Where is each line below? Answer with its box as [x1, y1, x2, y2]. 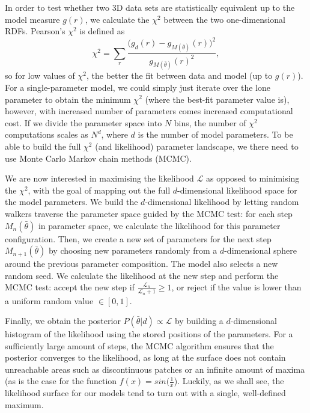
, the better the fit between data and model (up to [86, 69, 273, 82]
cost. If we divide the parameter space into [5, 116, 162, 129]
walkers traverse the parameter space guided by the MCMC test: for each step [5, 207, 293, 219]
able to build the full [5, 139, 81, 152]
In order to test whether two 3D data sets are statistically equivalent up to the [5, 1, 295, 13]
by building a [174, 314, 223, 327]
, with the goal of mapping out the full [28, 183, 171, 196]
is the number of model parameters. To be [138, 128, 293, 141]
